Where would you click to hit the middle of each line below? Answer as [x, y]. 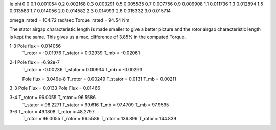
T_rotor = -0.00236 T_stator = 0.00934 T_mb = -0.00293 [82, 70]
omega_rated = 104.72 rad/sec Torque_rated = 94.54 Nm [70, 20]
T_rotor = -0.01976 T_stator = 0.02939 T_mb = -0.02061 [81, 53]
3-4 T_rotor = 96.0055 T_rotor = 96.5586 [53, 97]
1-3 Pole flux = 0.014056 [35, 46]
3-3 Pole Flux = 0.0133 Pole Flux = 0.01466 [55, 88]
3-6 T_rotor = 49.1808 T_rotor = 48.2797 [52, 112]
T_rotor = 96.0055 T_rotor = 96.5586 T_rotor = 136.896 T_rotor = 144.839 [99, 119]
